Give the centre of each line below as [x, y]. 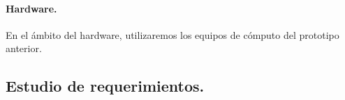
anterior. [24, 48]
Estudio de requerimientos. [105, 86]
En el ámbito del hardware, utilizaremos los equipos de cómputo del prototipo [172, 34]
